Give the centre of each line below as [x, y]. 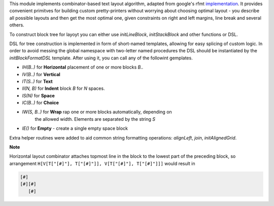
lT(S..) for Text [37, 81]
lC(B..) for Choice [41, 103]
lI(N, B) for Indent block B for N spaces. [63, 88]
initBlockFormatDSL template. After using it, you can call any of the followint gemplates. [101, 58]
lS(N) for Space [39, 95]
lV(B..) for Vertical [41, 74]
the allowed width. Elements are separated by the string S [95, 119]
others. [17, 25]
